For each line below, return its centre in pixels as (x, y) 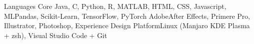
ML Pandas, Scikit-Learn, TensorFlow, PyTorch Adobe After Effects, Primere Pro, (127, 16)
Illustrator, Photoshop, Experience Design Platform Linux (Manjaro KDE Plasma (127, 25)
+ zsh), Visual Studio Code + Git (56, 35)
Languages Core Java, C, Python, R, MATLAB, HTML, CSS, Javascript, (115, 6)
